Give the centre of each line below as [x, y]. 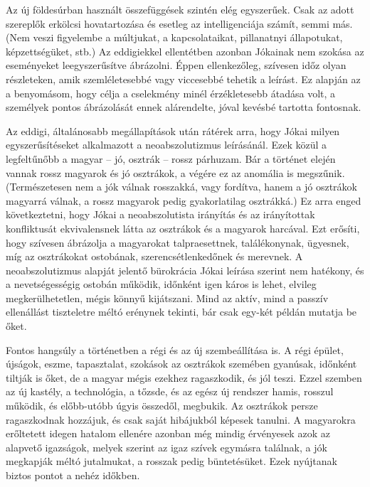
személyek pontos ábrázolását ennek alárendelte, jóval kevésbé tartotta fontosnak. [184, 107]
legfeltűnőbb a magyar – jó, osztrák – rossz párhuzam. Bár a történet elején [171, 158]
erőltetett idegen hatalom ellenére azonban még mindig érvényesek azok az [168, 433]
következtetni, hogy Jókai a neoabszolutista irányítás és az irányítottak [160, 214]
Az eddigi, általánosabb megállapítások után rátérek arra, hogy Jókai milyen [173, 130]
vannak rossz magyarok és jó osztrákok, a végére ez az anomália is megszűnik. [175, 172]
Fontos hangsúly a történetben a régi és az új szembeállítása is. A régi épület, [175, 349]
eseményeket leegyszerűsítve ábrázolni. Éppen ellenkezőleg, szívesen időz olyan [176, 65]
